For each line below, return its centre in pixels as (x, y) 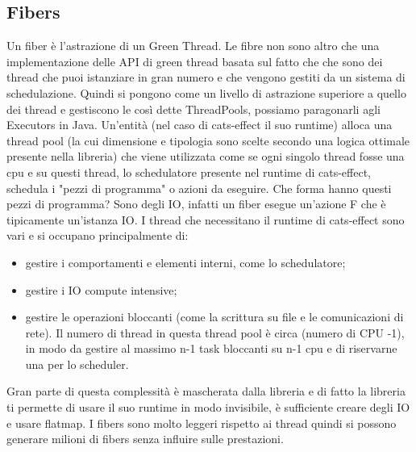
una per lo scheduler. (77, 364)
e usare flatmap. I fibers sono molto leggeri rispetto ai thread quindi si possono (202, 423)
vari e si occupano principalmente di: (98, 235)
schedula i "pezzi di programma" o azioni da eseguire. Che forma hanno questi (199, 188)
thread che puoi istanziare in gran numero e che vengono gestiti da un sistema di (206, 77)
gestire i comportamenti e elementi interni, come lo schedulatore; (185, 262)
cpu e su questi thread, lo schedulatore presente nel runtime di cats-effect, (189, 172)
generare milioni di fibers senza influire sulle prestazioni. (145, 439)
